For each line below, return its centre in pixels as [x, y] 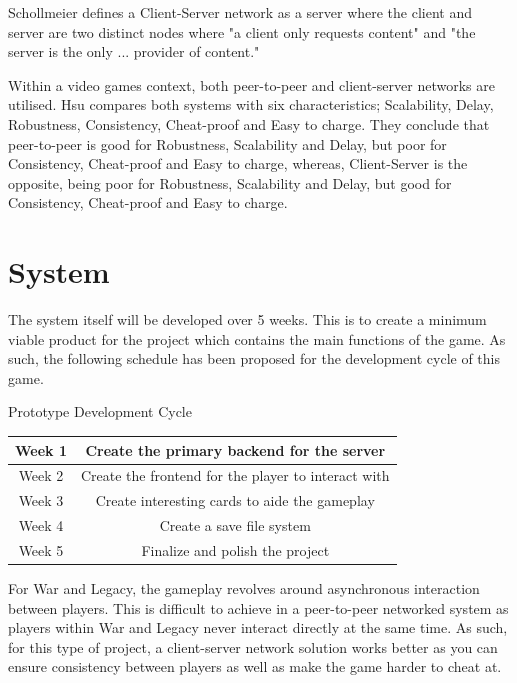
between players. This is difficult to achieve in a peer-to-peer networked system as [258, 607]
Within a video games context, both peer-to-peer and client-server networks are [251, 84]
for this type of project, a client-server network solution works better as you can [253, 646]
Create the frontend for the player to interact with [235, 475]
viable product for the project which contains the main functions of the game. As [257, 338]
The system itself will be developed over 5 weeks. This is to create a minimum [247, 319]
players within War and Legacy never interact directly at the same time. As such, [258, 627]
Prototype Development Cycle [100, 411]
